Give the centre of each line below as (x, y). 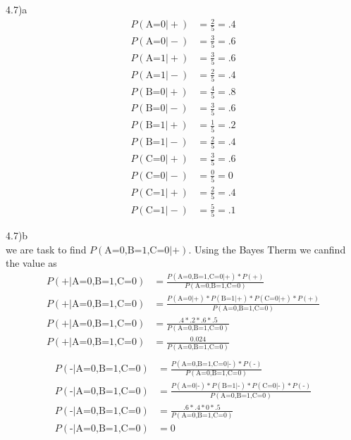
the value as (31, 263)
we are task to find (46, 249)
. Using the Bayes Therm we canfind (267, 249)
